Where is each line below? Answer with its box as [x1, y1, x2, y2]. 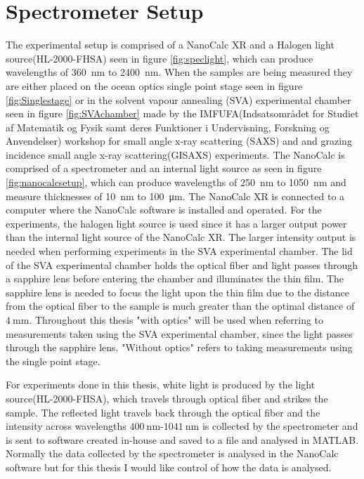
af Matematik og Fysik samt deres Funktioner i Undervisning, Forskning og [6, 119, 330, 134]
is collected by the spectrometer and [202, 419, 358, 433]
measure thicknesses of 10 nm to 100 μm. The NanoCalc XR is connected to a [6, 188, 345, 203]
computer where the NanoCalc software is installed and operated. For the [6, 202, 322, 217]
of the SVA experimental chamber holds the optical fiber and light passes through [6, 257, 358, 272]
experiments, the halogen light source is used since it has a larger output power [6, 216, 347, 230]
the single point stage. [6, 353, 100, 368]
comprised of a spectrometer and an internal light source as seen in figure [6, 161, 322, 176]
